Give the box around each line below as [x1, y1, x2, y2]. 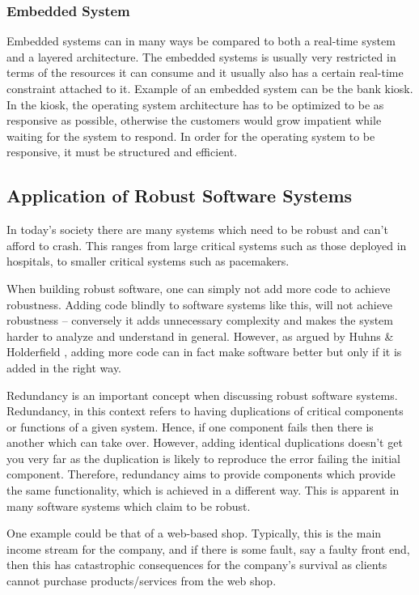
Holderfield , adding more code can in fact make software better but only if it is [6, 343, 402, 360]
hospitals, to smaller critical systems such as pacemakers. [6, 253, 290, 270]
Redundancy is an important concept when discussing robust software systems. [6, 386, 398, 403]
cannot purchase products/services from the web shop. [6, 572, 277, 589]
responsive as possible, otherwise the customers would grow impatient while [6, 112, 382, 129]
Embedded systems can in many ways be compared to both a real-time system [6, 32, 396, 49]
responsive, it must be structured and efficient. [6, 143, 238, 160]
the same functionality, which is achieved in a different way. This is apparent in [6, 482, 400, 499]
